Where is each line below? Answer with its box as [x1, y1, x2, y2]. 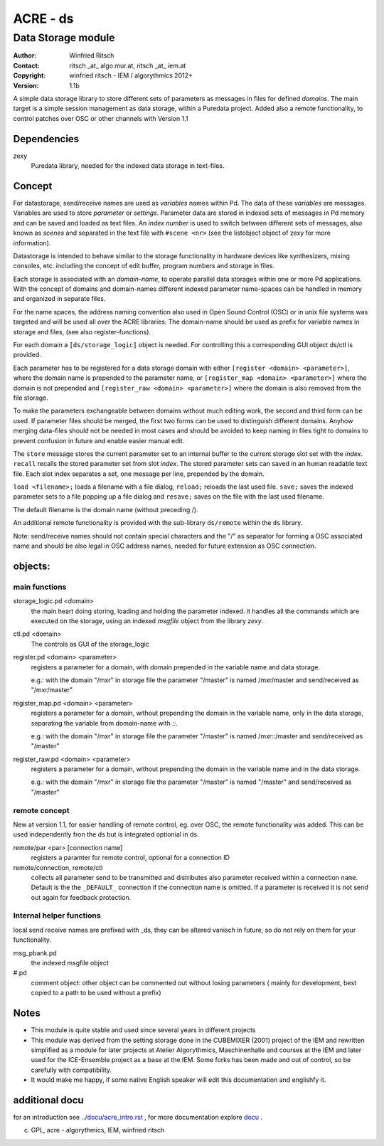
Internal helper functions [13, 911, 101, 920]
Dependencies [13, 132, 80, 145]
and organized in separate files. [13, 295, 106, 303]
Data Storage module [13, 31, 115, 44]
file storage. [13, 393, 49, 402]
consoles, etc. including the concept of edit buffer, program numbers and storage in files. [13, 262, 275, 270]
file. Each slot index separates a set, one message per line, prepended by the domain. [13, 469, 265, 478]
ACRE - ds [13, 11, 74, 26]
